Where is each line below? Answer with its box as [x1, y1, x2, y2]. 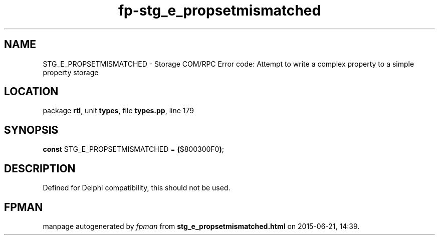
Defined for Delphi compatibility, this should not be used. [43, 183, 231, 192]
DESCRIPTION [4, 162, 76, 175]
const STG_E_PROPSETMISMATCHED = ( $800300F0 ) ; [43, 145, 224, 154]
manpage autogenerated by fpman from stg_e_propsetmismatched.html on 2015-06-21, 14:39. [43, 221, 360, 230]
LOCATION [4, 85, 59, 98]
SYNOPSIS [4, 123, 59, 136]
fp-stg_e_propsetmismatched [118, 2, 321, 19]
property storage [43, 68, 99, 77]
